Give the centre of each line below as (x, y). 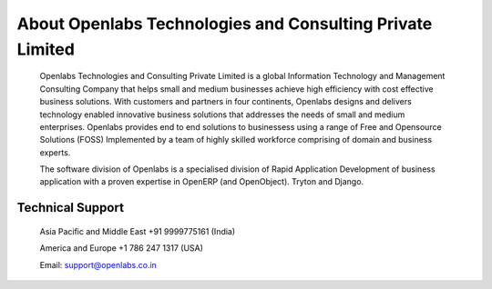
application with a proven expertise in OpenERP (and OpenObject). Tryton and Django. (202, 182)
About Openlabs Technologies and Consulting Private (225, 24)
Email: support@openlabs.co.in (98, 264)
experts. (55, 152)
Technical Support (71, 208)
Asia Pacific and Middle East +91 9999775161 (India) (138, 231)
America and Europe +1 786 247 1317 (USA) (122, 248)
